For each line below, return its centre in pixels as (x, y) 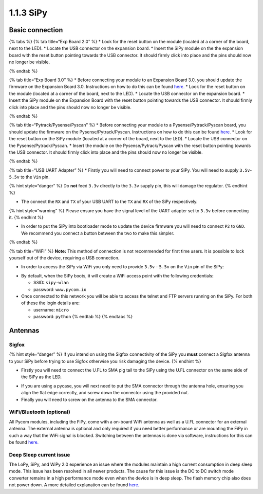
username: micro (51, 310)
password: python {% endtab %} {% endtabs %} (83, 317)
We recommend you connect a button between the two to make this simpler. (98, 233)
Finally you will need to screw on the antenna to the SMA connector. (89, 400)
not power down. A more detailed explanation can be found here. (74, 485)
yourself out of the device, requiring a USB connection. (64, 258)
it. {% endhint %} (26, 218)
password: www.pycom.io (60, 289)
